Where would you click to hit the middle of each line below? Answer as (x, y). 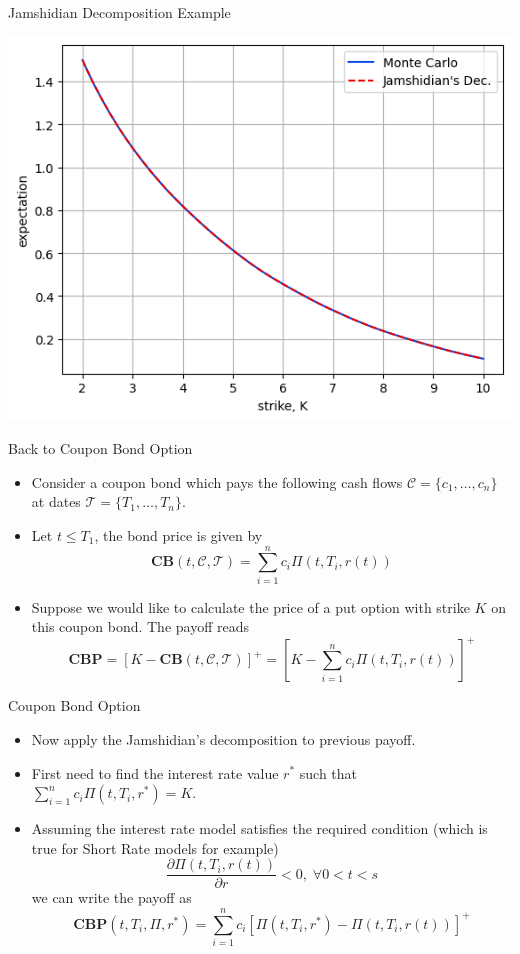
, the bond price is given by (178, 534)
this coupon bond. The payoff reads (140, 626)
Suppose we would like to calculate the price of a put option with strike (250, 606)
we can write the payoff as (111, 897)
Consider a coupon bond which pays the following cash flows (217, 481)
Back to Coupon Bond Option (100, 448)
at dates (56, 501)
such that (328, 772)
